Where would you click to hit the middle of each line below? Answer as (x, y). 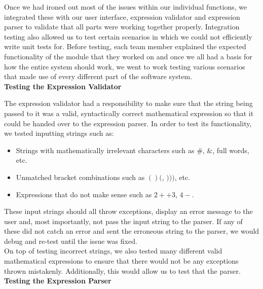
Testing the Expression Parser (58, 281)
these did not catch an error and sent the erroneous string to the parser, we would (132, 231)
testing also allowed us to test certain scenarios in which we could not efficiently (128, 36)
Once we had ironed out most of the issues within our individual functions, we (126, 7)
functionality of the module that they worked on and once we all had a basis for (128, 56)
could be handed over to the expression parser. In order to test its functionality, (128, 123)
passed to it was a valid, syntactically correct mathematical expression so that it (129, 113)
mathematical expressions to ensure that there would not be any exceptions (121, 261)
